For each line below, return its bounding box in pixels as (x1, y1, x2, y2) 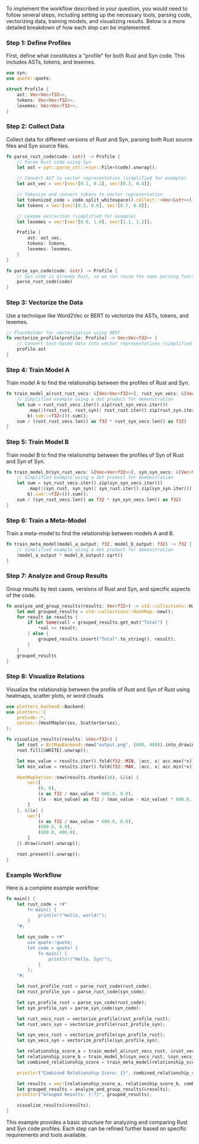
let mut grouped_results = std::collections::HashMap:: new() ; (17, 608, 174, 615)
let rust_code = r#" (17, 901, 68, 907)
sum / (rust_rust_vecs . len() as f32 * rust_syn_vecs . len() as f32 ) (17, 418, 187, 424)
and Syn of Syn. (6, 457, 46, 465)
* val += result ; (37, 625, 78, 631)
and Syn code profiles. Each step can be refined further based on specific (6, 1125, 187, 1132)
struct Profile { (6, 86, 49, 93)
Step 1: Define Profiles (6, 39, 71, 47)
